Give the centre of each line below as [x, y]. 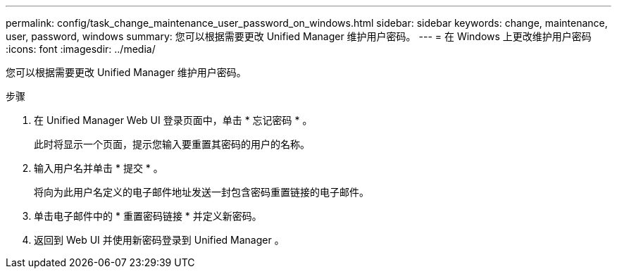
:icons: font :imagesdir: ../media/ [81, 49]
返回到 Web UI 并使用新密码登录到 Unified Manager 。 [159, 240]
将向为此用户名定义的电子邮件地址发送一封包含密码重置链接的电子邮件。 [201, 192]
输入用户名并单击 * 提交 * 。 [99, 168]
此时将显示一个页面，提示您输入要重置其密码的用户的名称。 [172, 144]
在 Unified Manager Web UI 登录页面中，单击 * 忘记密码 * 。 [173, 120]
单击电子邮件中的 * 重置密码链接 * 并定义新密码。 [148, 216]
